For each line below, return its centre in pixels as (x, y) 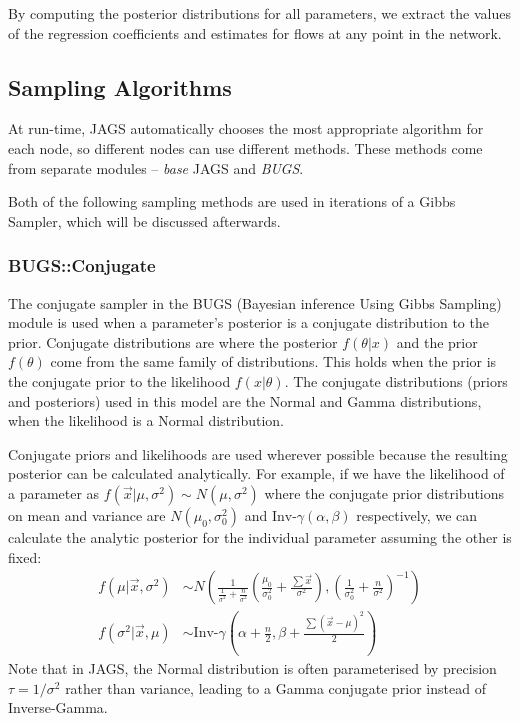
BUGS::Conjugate (82, 265)
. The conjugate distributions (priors (396, 380)
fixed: (25, 556)
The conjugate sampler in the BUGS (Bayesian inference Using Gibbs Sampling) (255, 302)
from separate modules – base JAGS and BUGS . (156, 167)
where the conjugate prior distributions (384, 492)
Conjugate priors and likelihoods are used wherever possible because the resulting (258, 453)
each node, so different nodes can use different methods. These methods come (245, 147)
